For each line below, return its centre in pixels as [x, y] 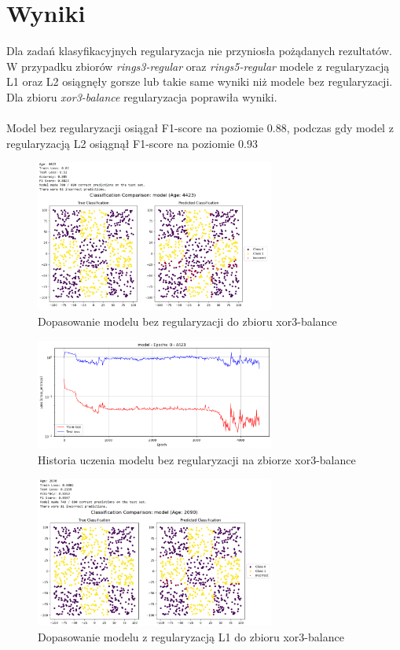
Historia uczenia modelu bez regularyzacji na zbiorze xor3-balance [197, 459]
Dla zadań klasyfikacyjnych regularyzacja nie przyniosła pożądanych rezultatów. [199, 51]
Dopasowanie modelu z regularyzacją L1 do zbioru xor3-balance [191, 636]
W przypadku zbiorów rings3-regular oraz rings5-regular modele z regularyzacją [198, 66]
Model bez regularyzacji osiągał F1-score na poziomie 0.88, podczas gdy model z [200, 128]
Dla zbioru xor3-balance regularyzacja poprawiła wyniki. [142, 96]
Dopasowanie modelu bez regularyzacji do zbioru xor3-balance [187, 321]
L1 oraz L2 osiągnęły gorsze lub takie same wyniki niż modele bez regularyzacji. [200, 81]
